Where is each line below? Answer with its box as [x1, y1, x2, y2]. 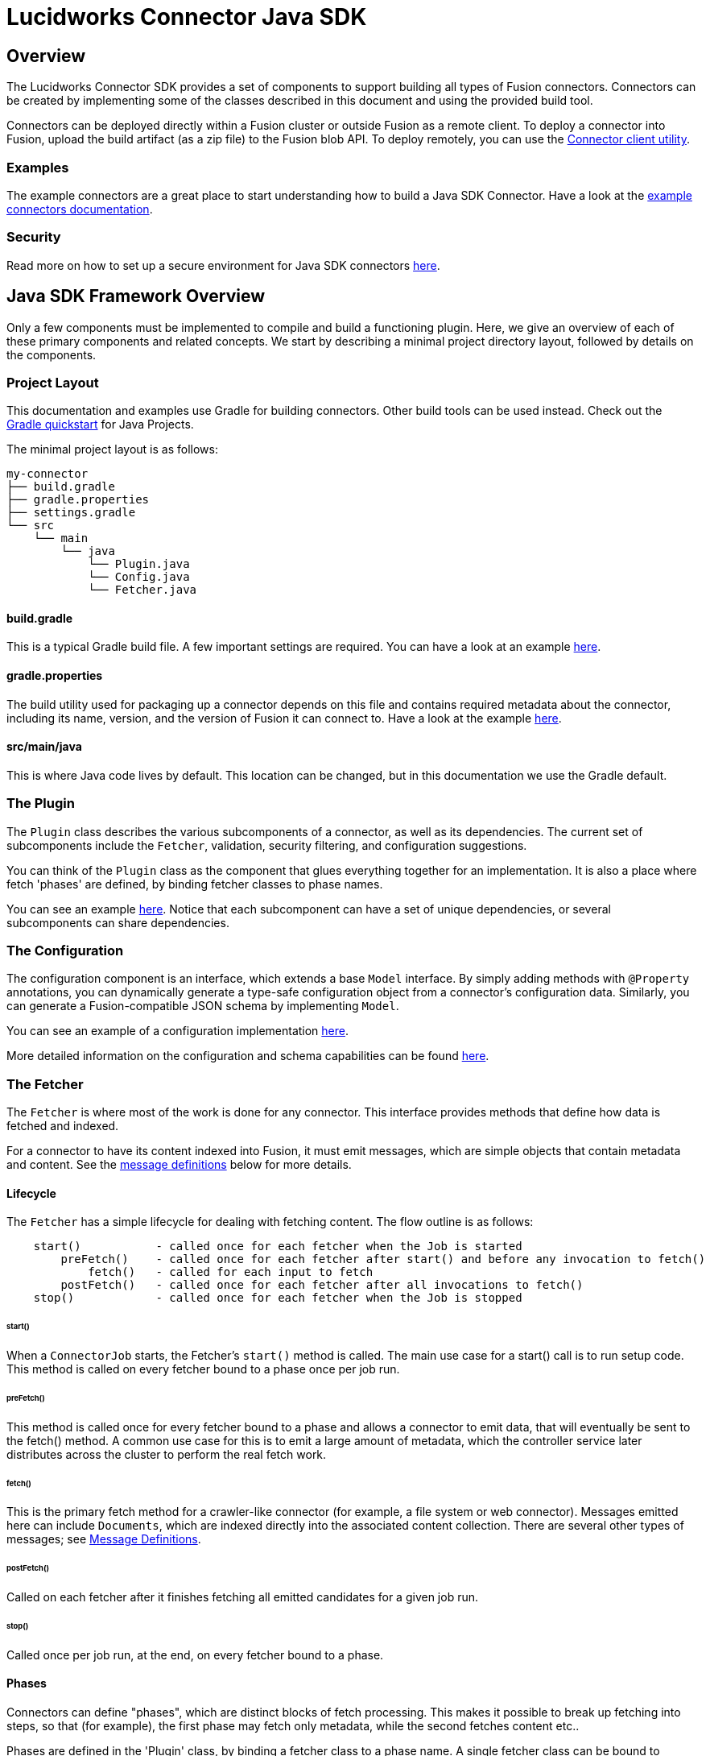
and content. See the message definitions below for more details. [6, 1158, 352, 1172]
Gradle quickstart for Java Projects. [6, 417, 194, 432]
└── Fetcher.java [88, 583, 197, 597]
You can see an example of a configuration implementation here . [6, 1024, 349, 1038]
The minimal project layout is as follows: [6, 442, 218, 457]
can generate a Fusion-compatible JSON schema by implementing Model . [6, 999, 399, 1013]
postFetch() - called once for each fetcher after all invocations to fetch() [60, 1278, 584, 1292]
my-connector [6, 467, 89, 481]
